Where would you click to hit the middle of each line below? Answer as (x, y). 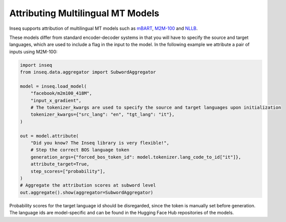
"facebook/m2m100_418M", (61, 93)
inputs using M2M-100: (33, 52)
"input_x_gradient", (56, 100)
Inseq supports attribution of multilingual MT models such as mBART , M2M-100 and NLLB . (104, 28)
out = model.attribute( (50, 136)
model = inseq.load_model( (53, 86)
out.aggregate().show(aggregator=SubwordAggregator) (87, 192)
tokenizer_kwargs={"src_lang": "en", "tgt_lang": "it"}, (103, 115)
